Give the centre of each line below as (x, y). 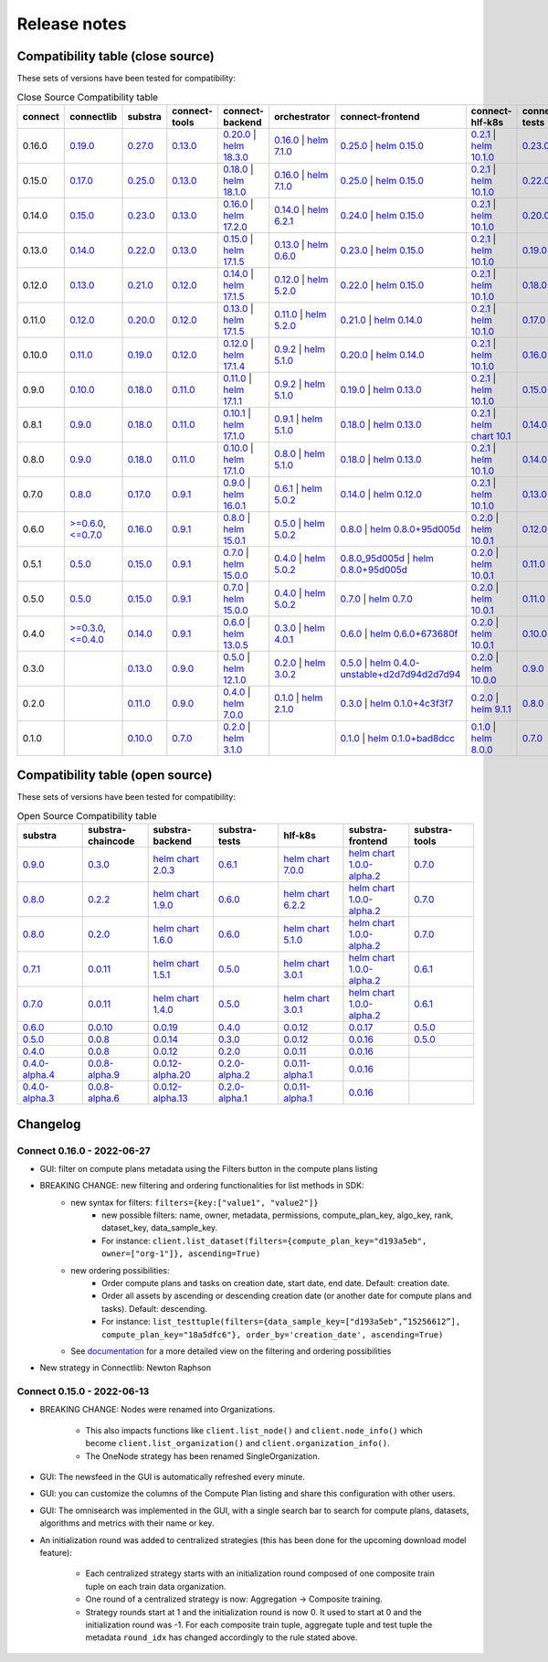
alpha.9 (104, 1075)
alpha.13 (170, 1099)
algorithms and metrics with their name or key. (127, 1523)
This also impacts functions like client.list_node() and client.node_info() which (254, 1430)
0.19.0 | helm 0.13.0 (381, 389)
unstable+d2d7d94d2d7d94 (400, 674)
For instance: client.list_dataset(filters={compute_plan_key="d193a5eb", (264, 1241)
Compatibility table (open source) (115, 776)
